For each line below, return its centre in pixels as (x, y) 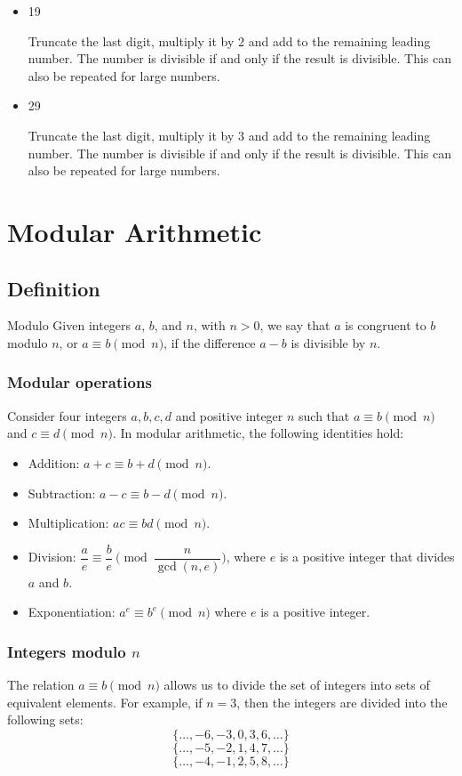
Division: (52, 557)
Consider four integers (67, 415)
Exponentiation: (72, 612)
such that (324, 415)
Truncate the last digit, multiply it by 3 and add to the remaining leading (229, 135)
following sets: (45, 719)
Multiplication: (68, 523)
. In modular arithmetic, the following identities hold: (258, 433)
